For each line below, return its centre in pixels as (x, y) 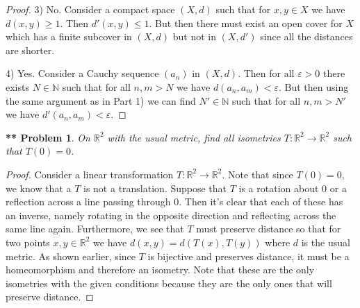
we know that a (39, 188)
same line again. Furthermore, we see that (95, 229)
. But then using (313, 86)
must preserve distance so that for (269, 229)
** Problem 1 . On (48, 137)
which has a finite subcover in (69, 36)
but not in (194, 36)
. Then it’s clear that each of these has (261, 202)
